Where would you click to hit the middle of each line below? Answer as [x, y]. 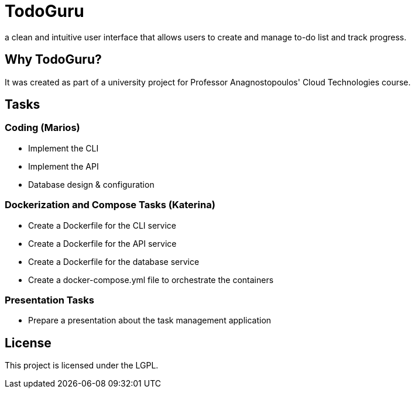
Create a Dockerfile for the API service [102, 243]
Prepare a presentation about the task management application [150, 320]
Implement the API [64, 166]
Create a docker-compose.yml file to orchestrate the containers [151, 280]
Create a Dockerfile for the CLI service [102, 225]
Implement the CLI [64, 148]
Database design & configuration [91, 184]
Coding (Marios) [42, 128]
